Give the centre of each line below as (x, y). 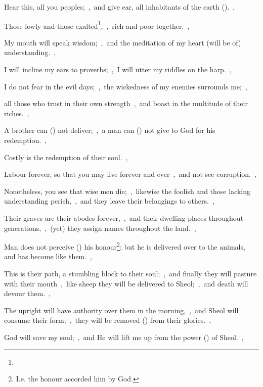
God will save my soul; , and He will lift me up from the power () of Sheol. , (124, 337)
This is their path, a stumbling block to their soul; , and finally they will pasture (130, 273)
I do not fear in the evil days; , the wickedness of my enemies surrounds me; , (126, 86)
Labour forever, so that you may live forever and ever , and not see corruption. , (130, 174)
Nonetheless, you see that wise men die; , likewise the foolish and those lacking (127, 191)
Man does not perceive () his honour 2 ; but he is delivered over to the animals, (125, 246)
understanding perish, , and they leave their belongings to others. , (109, 201)
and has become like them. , (48, 256)
